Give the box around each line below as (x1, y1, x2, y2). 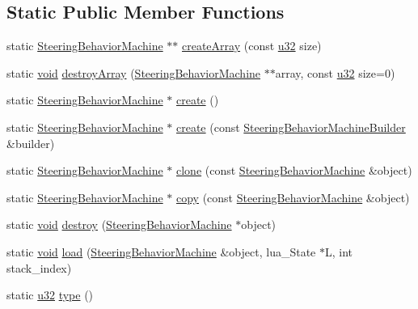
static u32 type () (6, 286, 94, 303)
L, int (325, 243, 353, 260)
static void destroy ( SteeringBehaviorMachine (6, 216, 232, 233)
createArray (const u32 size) (182, 37, 322, 54)
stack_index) (6, 259, 72, 276)
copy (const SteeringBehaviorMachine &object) (176, 188, 410, 205)
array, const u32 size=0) (275, 64, 395, 81)
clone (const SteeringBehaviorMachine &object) (176, 162, 412, 179)
